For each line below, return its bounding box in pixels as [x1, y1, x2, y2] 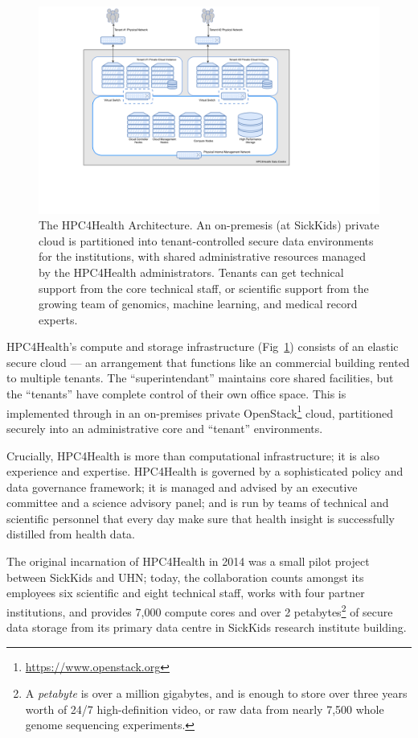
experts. [39, 311, 78, 328]
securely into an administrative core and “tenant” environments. [6, 419, 323, 436]
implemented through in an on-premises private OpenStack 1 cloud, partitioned [6, 402, 394, 421]
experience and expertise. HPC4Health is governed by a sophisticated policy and [6, 463, 404, 480]
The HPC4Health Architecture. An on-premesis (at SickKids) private [39, 216, 379, 233]
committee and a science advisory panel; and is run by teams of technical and [6, 494, 389, 511]
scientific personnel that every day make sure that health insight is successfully [6, 509, 395, 526]
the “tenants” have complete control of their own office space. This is [6, 385, 346, 402]
